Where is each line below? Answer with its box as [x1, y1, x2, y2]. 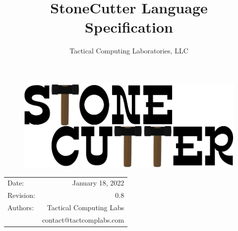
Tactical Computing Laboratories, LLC [69, 46, 188, 56]
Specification [85, 17, 173, 37]
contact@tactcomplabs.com [42, 214, 124, 225]
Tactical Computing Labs [47, 202, 124, 213]
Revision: [7, 190, 35, 200]
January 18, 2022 [72, 178, 124, 188]
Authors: [7, 202, 34, 213]
